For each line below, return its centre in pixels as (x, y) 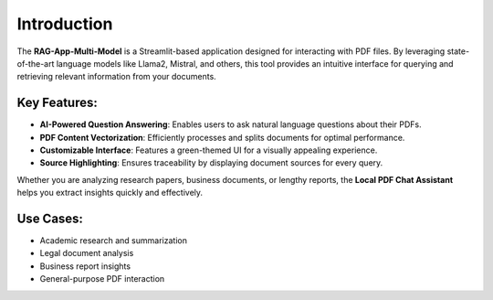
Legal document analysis (87, 253)
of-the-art (36, 63)
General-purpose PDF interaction (102, 279)
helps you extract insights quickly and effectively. (110, 193)
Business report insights (85, 266)
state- (458, 51)
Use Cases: (50, 219)
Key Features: (57, 103)
